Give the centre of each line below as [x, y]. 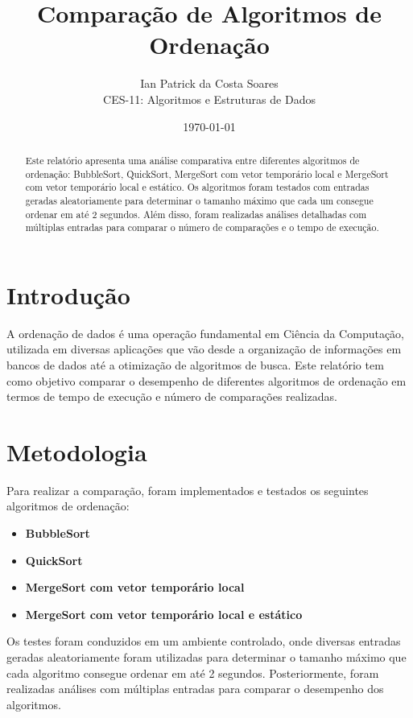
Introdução [68, 294]
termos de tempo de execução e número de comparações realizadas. [172, 396]
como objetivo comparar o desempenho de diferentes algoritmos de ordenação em [206, 380]
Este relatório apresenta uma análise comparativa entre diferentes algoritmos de [192, 160]
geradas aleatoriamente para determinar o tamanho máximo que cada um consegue [199, 200]
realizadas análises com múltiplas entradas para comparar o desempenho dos [195, 689]
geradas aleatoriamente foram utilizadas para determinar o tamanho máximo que [206, 657]
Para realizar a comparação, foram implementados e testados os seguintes [188, 490]
